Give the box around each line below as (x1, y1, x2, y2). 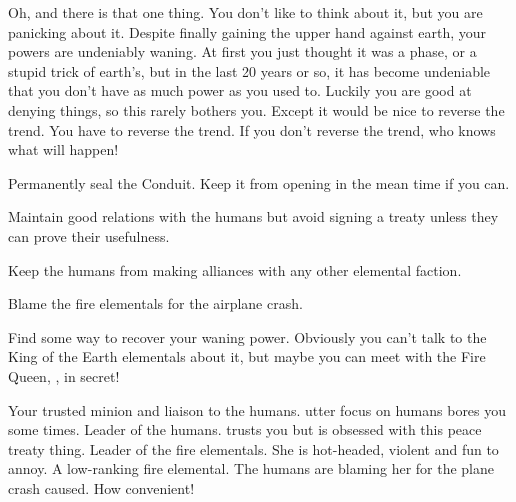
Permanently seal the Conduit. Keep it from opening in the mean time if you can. (8, 172, 510, 193)
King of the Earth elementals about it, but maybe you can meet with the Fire (8, 346, 486, 367)
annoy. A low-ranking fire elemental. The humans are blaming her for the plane (8, 458, 495, 479)
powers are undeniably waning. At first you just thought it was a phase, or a (8, 41, 477, 62)
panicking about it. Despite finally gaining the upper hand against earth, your (8, 21, 487, 42)
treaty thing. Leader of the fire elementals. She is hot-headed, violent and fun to (8, 438, 499, 459)
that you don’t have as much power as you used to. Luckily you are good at (8, 80, 472, 101)
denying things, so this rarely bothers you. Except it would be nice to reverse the (8, 99, 505, 120)
